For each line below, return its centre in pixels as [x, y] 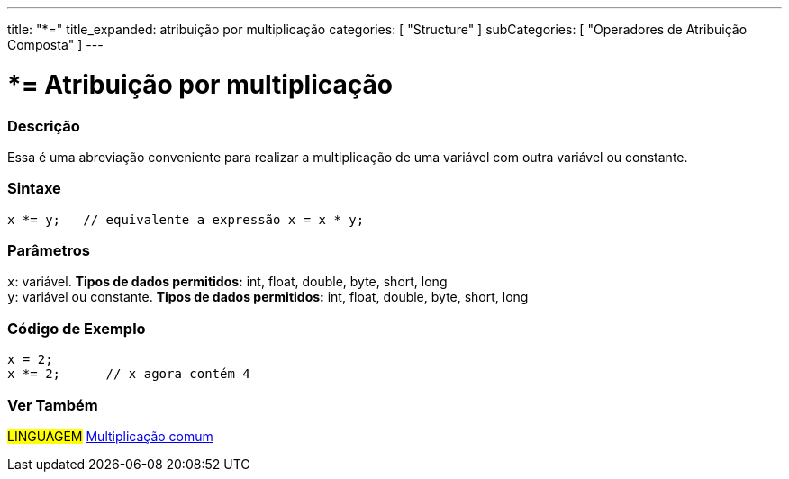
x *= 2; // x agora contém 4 [129, 374]
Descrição [44, 126]
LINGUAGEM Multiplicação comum [110, 436]
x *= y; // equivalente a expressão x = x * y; [186, 219]
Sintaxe [34, 189]
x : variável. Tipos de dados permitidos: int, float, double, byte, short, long [227, 282]
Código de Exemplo [77, 328]
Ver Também [53, 405]
